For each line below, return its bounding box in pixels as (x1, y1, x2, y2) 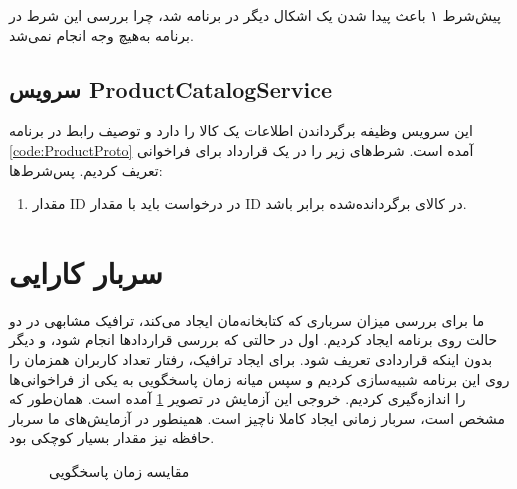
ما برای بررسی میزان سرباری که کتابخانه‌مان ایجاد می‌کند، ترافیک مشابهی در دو (9, 309, 485, 330)
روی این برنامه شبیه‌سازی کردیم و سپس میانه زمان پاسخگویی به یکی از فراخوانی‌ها (9, 368, 510, 389)
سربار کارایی (9, 251, 163, 292)
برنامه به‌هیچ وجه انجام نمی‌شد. (9, 24, 194, 45)
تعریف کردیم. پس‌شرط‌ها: (9, 159, 163, 180)
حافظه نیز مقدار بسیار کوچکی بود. (9, 427, 215, 448)
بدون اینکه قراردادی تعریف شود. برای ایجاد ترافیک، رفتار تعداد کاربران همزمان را (9, 349, 493, 370)
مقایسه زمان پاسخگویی (49, 461, 190, 482)
